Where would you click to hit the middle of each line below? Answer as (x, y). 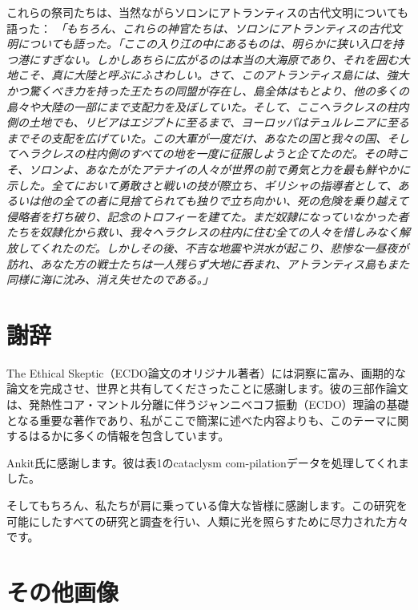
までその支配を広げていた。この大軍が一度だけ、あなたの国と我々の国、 (197, 137)
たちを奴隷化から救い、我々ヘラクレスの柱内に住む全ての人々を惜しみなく (203, 232)
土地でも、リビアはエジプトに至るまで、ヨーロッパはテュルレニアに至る (219, 122)
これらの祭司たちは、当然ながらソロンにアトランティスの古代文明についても (208, 12)
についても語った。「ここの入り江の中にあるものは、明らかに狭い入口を (205, 44)
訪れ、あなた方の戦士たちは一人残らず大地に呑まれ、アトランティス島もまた (208, 263)
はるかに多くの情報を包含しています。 (129, 436)
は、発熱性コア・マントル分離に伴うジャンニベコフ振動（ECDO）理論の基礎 (208, 404)
